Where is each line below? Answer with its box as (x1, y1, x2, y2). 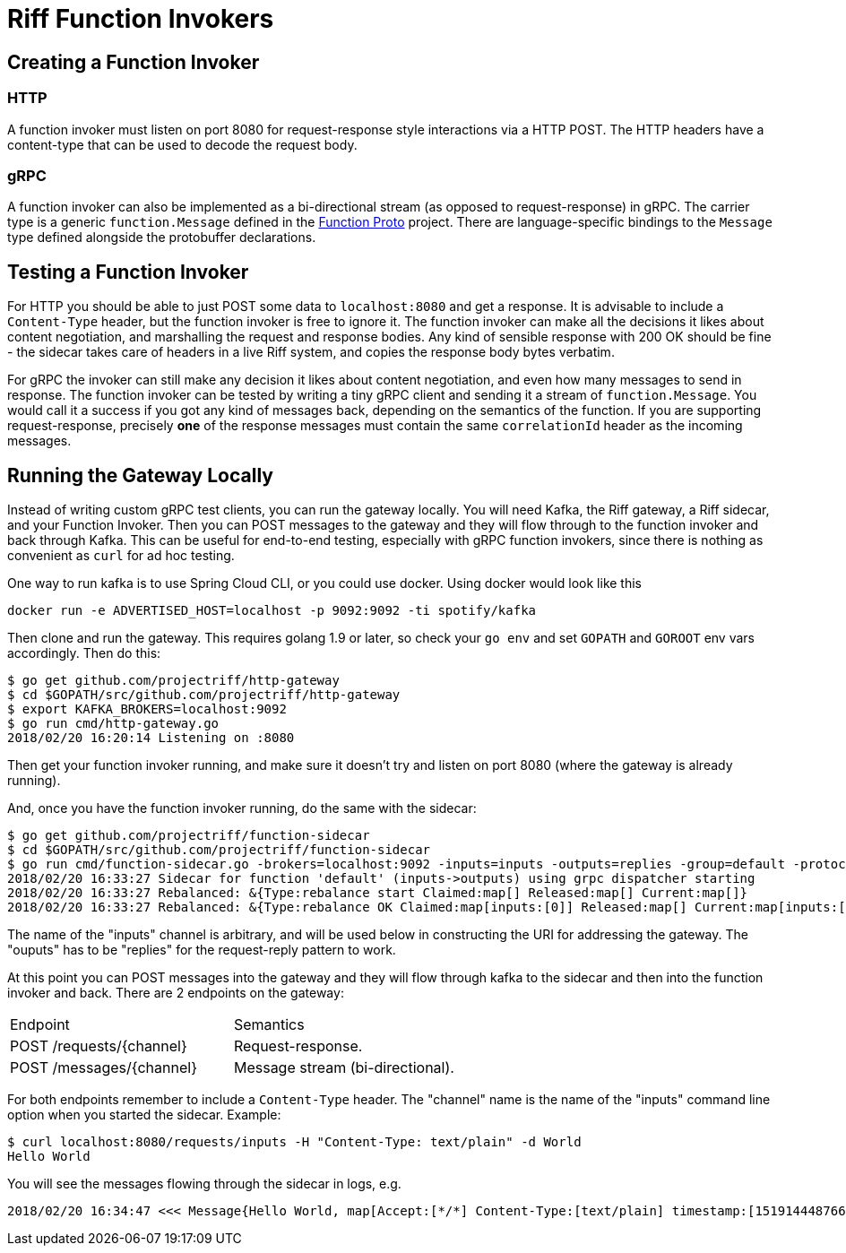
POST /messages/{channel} (10, 1058, 197, 1076)
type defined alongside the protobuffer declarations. (7, 229, 316, 246)
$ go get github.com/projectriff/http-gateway (7, 672, 340, 687)
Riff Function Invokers (7, 4, 274, 34)
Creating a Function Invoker (7, 50, 260, 73)
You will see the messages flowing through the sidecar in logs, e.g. (7, 1175, 401, 1191)
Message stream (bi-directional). (233, 1058, 454, 1076)
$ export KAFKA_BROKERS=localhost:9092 (7, 701, 287, 716)
